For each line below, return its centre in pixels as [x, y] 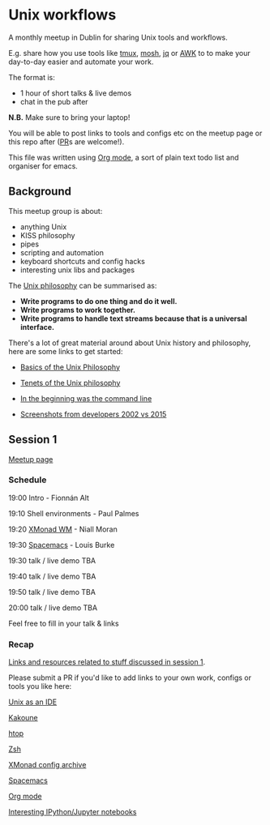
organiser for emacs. [43, 166]
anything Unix [43, 227]
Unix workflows [62, 15]
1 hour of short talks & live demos [76, 93]
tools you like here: [40, 686]
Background [40, 192]
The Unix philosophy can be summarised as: [83, 285]
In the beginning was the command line [86, 398]
